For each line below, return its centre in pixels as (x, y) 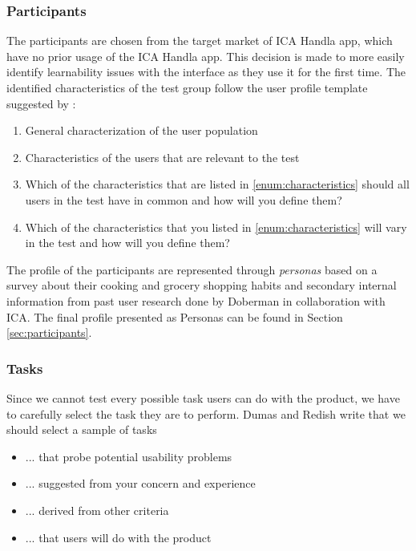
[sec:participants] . (49, 332)
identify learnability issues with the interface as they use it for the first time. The (206, 72)
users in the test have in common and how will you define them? (184, 199)
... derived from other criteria (97, 510)
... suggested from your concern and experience (140, 483)
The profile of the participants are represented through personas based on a (192, 269)
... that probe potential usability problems (129, 456)
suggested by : (41, 103)
